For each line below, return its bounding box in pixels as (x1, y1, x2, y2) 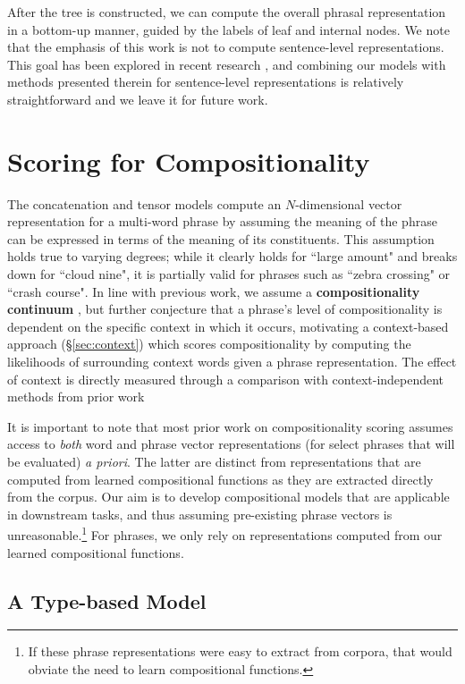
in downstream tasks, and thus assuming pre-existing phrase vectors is (7, 504, 393, 523)
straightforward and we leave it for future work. (7, 89, 268, 108)
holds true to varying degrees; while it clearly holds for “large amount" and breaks (7, 247, 458, 266)
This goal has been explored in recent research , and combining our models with (7, 55, 446, 73)
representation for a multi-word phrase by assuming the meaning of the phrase (7, 212, 437, 231)
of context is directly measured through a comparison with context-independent (7, 369, 444, 388)
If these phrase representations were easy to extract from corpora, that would (28, 642, 452, 661)
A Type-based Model (7, 587, 207, 614)
